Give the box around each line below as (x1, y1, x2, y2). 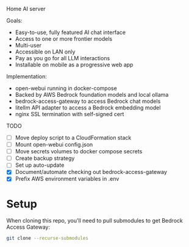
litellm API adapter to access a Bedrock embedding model (15, 104, 161, 111)
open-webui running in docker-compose (15, 85, 117, 92)
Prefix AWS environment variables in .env (15, 175, 119, 183)
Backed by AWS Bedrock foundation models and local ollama (15, 91, 169, 98)
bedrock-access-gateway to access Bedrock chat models (15, 97, 161, 105)
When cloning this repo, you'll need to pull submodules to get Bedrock (6, 217, 183, 224)
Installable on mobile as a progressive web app (15, 61, 134, 68)
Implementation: (6, 73, 48, 80)
